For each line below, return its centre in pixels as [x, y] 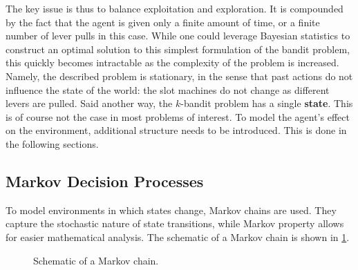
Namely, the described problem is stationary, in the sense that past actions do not [179, 76]
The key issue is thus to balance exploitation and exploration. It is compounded [175, 8]
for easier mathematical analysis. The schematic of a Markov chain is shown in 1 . [178, 237]
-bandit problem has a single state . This [267, 103]
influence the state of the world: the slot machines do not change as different [168, 89]
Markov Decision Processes [105, 181]
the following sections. [52, 143]
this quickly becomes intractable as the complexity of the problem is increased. [172, 62]
